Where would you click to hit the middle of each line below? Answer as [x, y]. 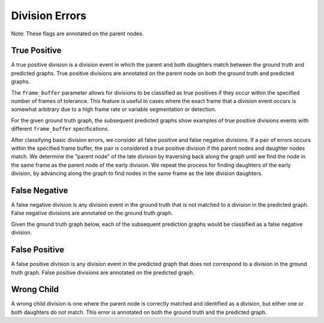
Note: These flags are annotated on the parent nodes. [77, 34]
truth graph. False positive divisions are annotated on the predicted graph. [103, 272]
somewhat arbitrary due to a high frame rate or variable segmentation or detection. [114, 109]
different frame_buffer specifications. [60, 129]
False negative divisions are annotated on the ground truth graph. [92, 213]
